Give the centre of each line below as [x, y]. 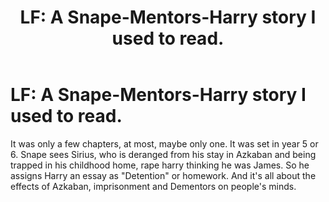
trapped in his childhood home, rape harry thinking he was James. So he [160, 165]
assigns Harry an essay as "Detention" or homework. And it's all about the [163, 175]
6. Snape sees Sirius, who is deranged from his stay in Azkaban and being [163, 154]
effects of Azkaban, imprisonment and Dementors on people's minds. [153, 186]
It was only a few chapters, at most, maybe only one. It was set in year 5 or [164, 143]
